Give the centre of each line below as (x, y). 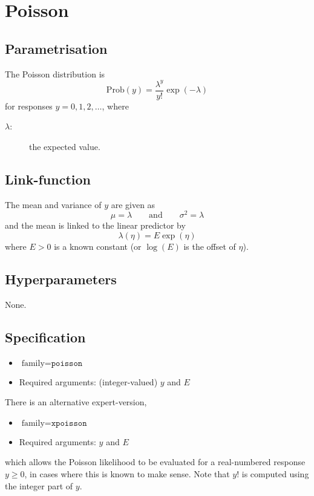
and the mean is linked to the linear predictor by (95, 225)
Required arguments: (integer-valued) (88, 381)
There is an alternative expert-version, (76, 402)
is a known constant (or (98, 246)
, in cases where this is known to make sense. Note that (127, 473)
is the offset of (210, 246)
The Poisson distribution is (55, 73)
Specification (45, 337)
